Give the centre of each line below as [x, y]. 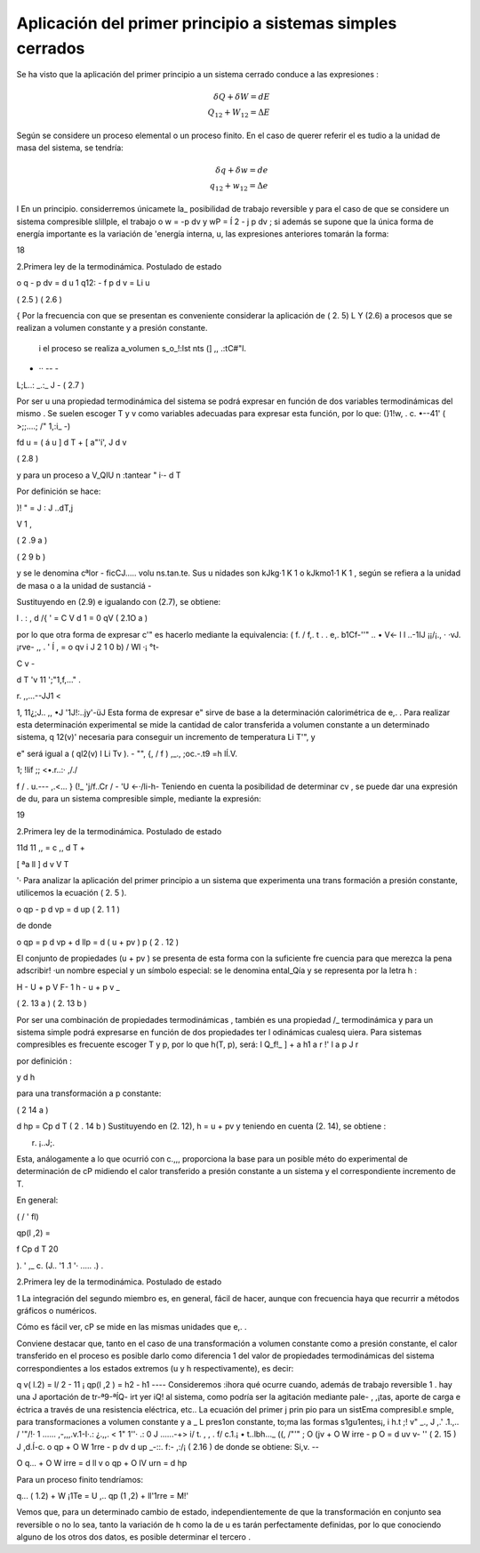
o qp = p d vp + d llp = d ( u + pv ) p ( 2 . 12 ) [98, 942]
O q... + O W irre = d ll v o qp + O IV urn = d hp [102, 1463]
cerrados [51, 48]
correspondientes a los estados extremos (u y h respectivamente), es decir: [155, 1368]
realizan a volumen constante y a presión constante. [112, 328]
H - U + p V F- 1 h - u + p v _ [68, 986]
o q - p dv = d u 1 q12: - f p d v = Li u [83, 283]
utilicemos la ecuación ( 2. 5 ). [72, 893]
